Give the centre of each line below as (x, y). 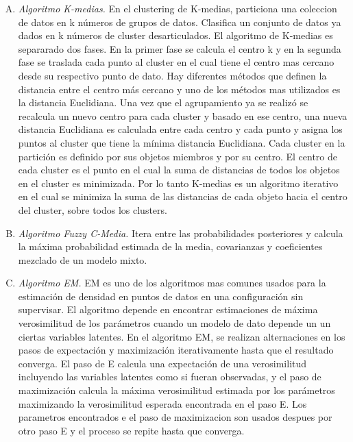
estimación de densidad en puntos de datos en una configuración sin (161, 296)
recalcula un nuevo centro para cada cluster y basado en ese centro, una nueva (183, 115)
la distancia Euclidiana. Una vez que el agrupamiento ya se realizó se (163, 102)
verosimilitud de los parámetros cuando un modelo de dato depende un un (174, 323)
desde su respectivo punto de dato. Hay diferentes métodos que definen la (172, 75)
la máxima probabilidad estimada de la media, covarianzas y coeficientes (170, 246)
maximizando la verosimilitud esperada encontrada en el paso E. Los (162, 403)
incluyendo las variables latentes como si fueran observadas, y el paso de (170, 377)
